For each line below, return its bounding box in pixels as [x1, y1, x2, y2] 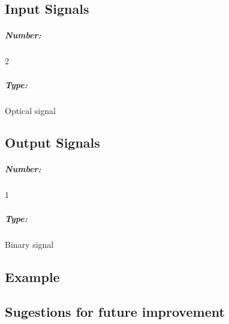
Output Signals [5, 133, 100, 152]
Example [5, 267, 60, 286]
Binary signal [5, 238, 54, 250]
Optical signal [5, 104, 56, 116]
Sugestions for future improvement [5, 302, 225, 321]
